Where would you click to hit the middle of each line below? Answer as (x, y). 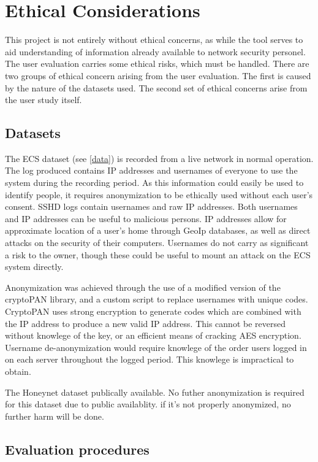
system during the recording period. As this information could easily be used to (154, 183)
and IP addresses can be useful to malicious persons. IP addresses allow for (146, 218)
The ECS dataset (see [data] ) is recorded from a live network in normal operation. (159, 158)
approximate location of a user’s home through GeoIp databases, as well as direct (158, 230)
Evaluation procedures (77, 449)
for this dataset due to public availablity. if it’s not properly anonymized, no (148, 404)
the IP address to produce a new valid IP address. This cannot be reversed (145, 323)
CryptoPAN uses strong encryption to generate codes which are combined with (153, 311)
